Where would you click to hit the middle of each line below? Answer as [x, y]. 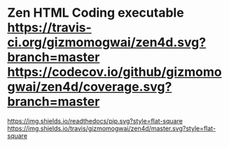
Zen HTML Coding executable [96, 13]
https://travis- [50, 28]
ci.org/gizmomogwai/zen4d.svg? [107, 42]
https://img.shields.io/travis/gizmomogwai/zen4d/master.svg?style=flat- [111, 128]
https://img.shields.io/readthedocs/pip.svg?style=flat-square [95, 121]
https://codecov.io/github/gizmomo [114, 72]
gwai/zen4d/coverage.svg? [90, 87]
